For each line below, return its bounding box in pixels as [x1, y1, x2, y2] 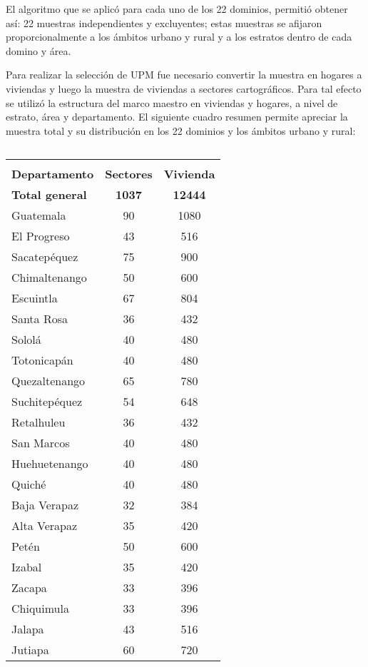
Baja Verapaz [11, 497, 79, 514]
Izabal [11, 559, 42, 576]
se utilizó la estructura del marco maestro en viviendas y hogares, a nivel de [6, 95, 338, 110]
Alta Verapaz [11, 517, 78, 534]
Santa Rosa [11, 310, 68, 327]
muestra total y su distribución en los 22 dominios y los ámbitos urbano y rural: [6, 123, 356, 138]
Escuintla [11, 290, 58, 307]
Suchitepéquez [11, 393, 83, 410]
